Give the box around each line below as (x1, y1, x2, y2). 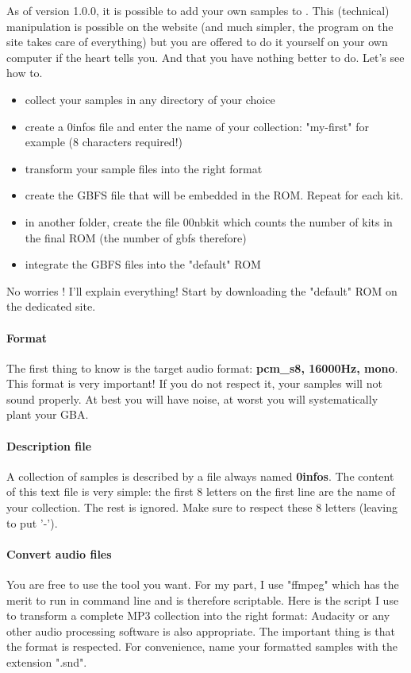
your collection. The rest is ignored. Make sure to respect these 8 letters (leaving (6, 499, 398, 516)
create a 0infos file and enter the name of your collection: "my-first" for (25, 118, 369, 134)
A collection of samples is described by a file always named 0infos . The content (6, 467, 394, 484)
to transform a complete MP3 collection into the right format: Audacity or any (6, 607, 390, 624)
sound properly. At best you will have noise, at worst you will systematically (6, 390, 378, 407)
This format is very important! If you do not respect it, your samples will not (6, 375, 382, 392)
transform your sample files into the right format (25, 160, 263, 176)
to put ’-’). (6, 514, 58, 531)
